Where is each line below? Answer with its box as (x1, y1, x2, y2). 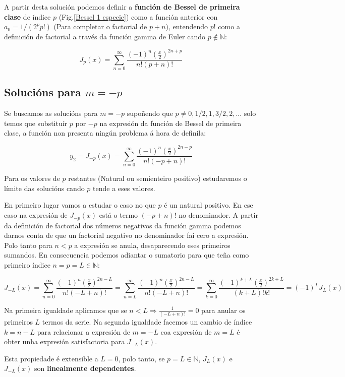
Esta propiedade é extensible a (4, 353, 98, 363)
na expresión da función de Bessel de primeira (99, 117, 242, 128)
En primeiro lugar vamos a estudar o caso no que (4, 200, 156, 210)
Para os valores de (4, 173, 60, 183)
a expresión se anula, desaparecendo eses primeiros (74, 239, 231, 250)
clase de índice (4, 11, 51, 22)
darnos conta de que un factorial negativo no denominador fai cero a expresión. (4, 230, 249, 240)
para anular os (201, 304, 246, 315)
